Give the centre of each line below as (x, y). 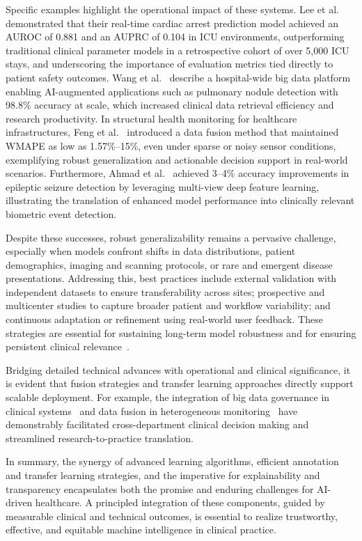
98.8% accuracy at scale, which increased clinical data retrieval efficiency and (170, 105)
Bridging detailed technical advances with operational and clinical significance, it (178, 369)
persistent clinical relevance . (68, 346)
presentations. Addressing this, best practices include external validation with (171, 278)
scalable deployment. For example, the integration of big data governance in (168, 397)
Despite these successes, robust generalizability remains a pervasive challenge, (171, 237)
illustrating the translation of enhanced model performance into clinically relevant (180, 200)
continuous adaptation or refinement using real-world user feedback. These (164, 319)
